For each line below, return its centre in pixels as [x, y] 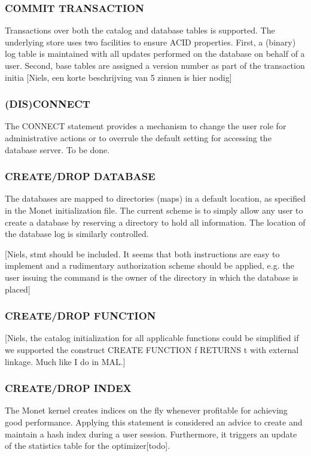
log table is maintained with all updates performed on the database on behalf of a [155, 54]
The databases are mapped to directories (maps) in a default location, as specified [155, 198]
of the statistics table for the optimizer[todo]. [88, 446]
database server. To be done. [57, 149]
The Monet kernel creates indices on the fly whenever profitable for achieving [146, 410]
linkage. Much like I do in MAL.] [65, 361]
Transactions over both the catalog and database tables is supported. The [140, 30]
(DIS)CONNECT [48, 104]
